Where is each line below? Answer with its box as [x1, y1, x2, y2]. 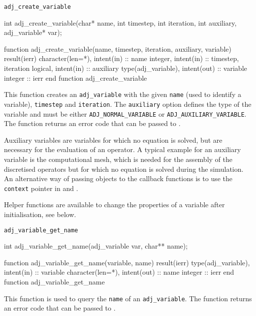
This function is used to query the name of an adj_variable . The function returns [4, 293, 252, 303]
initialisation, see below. [4, 209, 76, 219]
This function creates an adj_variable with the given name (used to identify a [4, 89, 241, 99]
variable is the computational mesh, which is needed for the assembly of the [4, 154, 232, 164]
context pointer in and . [4, 183, 78, 193]
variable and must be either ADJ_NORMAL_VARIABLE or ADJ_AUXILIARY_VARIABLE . [4, 108, 247, 119]
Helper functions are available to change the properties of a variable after [4, 199, 225, 210]
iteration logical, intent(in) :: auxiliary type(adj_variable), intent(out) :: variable [4, 63, 247, 73]
